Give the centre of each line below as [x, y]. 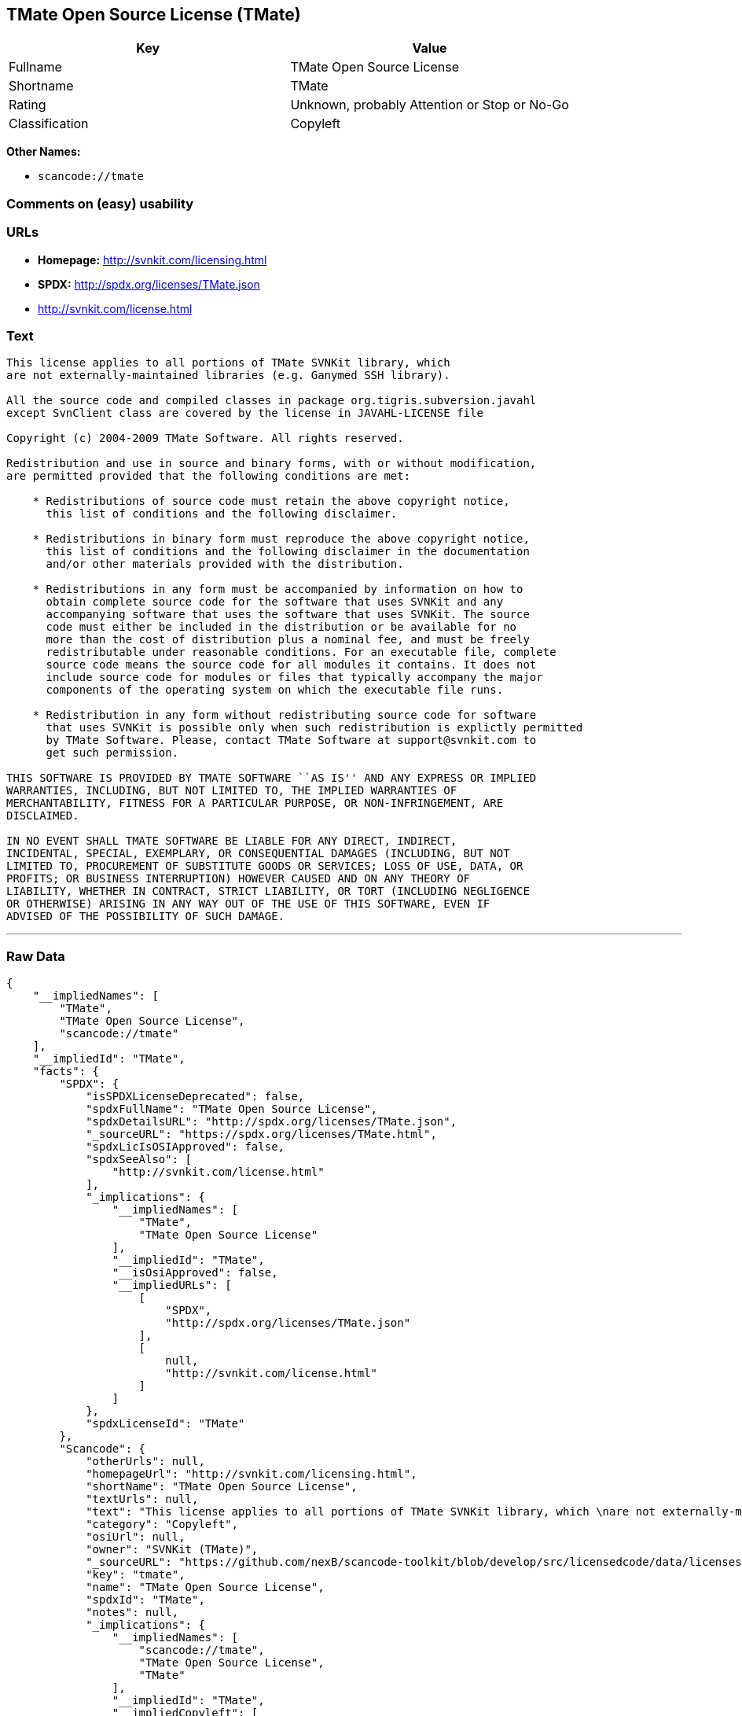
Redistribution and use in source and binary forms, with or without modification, [272, 464]
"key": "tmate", [136, 1575]
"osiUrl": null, [136, 1537]
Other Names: [44, 152]
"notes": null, [132, 1613]
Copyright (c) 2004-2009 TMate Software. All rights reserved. [205, 438]
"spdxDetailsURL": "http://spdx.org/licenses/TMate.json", [272, 1122]
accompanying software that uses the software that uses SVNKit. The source [288, 615]
